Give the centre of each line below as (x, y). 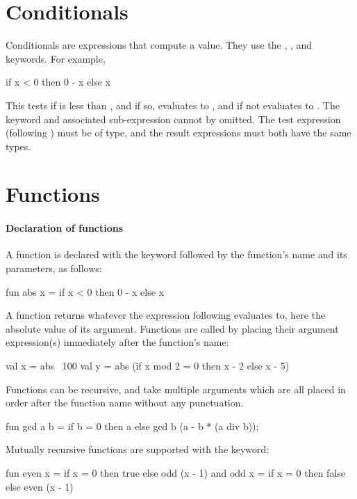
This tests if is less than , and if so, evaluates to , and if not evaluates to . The (173, 105)
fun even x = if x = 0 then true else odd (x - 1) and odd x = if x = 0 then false (176, 472)
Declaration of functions (65, 228)
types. (18, 146)
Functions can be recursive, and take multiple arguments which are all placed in (176, 389)
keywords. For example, (56, 58)
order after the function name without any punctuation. (125, 403)
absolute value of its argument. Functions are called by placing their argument (172, 328)
